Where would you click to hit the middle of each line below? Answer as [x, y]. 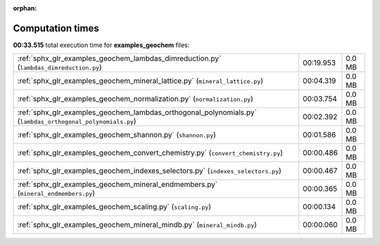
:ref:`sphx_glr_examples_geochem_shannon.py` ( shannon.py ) [116, 135]
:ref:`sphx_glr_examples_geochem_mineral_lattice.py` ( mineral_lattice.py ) [140, 81]
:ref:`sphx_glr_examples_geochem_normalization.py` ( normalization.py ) [135, 99]
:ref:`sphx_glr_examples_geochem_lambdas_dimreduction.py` [119, 58]
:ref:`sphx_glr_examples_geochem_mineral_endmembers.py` [118, 185]
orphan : [25, 8]
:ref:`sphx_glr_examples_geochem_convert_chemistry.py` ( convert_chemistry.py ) [150, 153]
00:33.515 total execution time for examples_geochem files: [101, 45]
